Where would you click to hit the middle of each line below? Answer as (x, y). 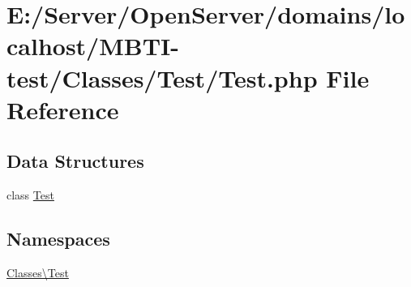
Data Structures (75, 161)
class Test (30, 195)
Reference (63, 109)
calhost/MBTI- (93, 46)
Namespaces (58, 239)
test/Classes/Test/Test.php (162, 77)
